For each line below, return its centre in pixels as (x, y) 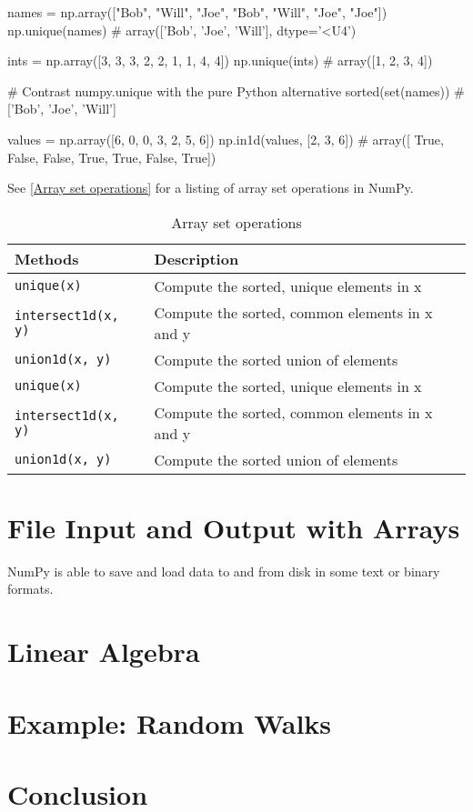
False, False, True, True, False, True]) (112, 157)
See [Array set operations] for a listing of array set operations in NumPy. (211, 188)
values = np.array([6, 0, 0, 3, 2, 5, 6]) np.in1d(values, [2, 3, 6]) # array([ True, (226, 139)
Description (196, 258)
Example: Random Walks (170, 722)
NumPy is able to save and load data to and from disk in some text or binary (224, 571)
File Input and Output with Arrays (234, 527)
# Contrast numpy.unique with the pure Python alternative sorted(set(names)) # (236, 90)
